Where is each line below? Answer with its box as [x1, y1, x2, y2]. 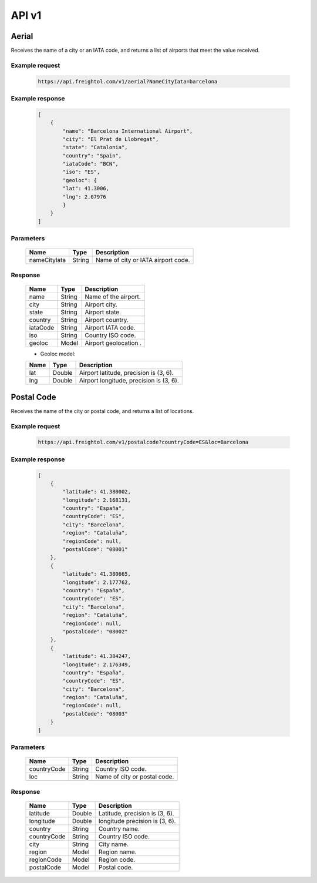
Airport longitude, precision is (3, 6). [79, 377, 179, 385]
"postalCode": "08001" [62, 546, 129, 553]
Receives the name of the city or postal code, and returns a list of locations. [11, 407, 194, 414]
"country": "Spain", [62, 152, 122, 159]
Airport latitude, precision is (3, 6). [79, 369, 174, 377]
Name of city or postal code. [95, 773, 174, 781]
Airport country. [85, 315, 129, 324]
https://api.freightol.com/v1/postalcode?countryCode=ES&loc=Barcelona [38, 439, 249, 446]
